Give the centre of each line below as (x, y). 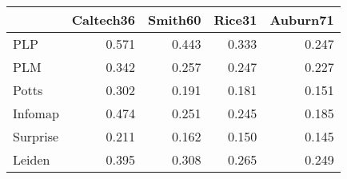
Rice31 (235, 20)
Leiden (32, 159)
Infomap (36, 113)
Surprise (36, 136)
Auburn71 (302, 20)
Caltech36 (104, 20)
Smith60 (175, 20)
